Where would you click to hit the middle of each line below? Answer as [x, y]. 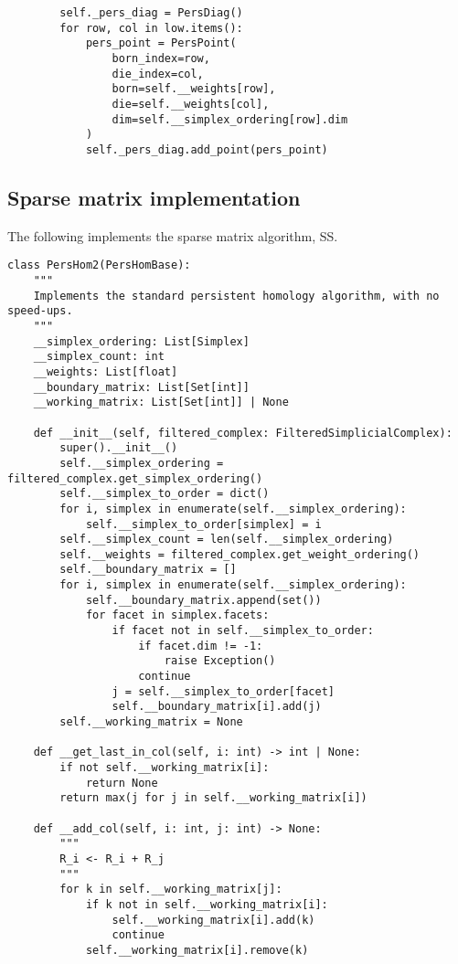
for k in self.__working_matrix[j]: [171, 890]
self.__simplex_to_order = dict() [165, 494]
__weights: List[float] [106, 371]
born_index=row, [161, 58]
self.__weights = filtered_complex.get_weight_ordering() [240, 554]
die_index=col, [158, 74]
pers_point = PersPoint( [161, 43]
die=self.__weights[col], [191, 104]
